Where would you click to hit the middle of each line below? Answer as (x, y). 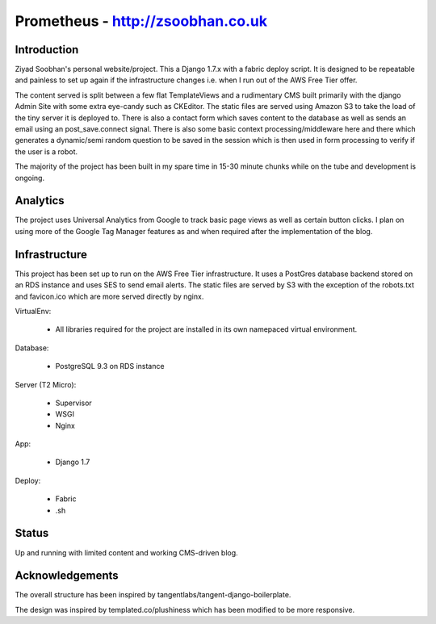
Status (32, 533)
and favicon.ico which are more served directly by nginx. (109, 296)
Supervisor (73, 403)
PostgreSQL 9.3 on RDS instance (110, 366)
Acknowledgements (67, 576)
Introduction (47, 50)
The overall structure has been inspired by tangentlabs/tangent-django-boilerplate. (153, 595)
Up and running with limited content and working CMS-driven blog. (126, 552)
